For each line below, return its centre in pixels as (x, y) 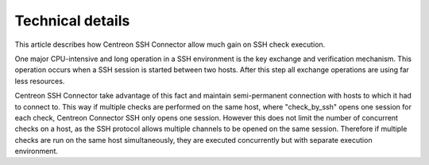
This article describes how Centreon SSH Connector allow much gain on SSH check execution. (170, 44)
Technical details (72, 21)
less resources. (40, 81)
